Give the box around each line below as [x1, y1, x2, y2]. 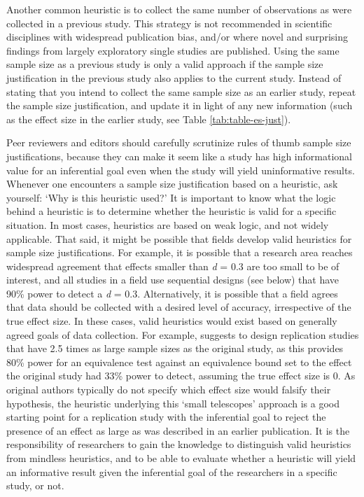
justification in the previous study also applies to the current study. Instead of [6, 70, 342, 85]
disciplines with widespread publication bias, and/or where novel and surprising [6, 29, 348, 44]
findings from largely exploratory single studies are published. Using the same [6, 43, 339, 57]
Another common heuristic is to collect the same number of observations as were [6, 2, 352, 16]
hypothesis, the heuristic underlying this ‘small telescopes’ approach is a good [6, 395, 339, 410]
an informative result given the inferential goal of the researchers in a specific [6, 464, 337, 479]
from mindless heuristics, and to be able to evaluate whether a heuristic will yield [6, 451, 356, 465]
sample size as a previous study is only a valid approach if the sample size [6, 57, 323, 71]
